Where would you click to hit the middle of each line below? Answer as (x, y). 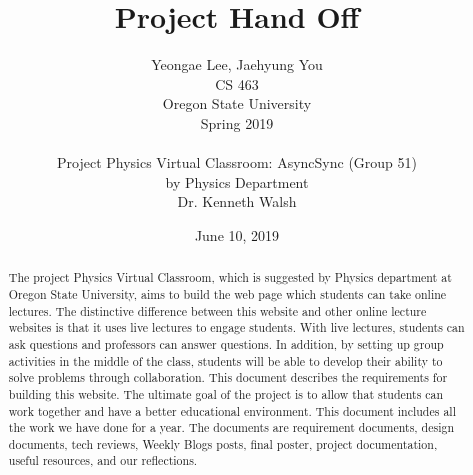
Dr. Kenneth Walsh (237, 201)
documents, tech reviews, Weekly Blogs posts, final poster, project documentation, (223, 443)
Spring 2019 (237, 122)
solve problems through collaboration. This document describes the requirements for (228, 377)
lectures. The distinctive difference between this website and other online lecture (217, 310)
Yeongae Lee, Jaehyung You (237, 64)
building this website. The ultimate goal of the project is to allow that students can (226, 393)
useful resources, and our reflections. (103, 460)
